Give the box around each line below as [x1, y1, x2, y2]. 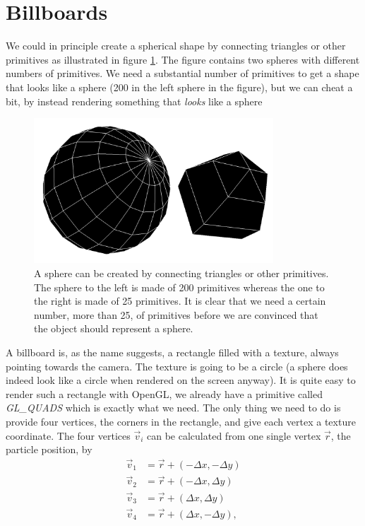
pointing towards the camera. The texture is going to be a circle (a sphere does [6, 358, 348, 373]
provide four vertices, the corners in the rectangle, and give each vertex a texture [6, 414, 356, 428]
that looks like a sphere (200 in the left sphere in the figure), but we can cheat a [6, 79, 353, 94]
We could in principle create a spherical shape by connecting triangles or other [6, 38, 346, 53]
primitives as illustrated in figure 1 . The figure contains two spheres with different [6, 52, 360, 66]
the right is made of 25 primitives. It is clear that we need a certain [34, 293, 326, 308]
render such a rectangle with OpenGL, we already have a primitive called [6, 386, 323, 401]
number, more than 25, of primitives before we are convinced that [34, 307, 318, 322]
